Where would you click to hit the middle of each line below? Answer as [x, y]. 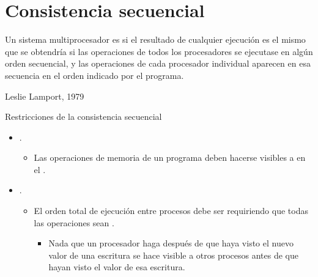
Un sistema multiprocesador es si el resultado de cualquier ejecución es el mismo [155, 39]
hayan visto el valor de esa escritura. [117, 267]
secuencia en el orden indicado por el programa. [94, 75]
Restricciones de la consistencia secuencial [83, 116]
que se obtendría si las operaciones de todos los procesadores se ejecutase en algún [159, 51]
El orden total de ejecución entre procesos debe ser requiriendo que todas [171, 211]
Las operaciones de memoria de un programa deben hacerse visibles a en [170, 157]
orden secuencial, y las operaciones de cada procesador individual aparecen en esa [158, 63]
